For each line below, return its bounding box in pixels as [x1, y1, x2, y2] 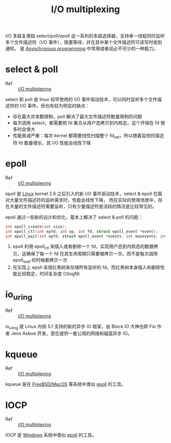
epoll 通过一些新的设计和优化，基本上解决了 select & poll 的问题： [5, 214, 144, 220]
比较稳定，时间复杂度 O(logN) [17, 271, 80, 277]
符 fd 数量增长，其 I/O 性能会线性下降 [12, 140, 91, 146]
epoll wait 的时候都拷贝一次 [12, 257, 68, 265]
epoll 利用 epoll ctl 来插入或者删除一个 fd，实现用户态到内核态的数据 [12, 243, 154, 251]
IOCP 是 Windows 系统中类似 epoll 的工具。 [5, 432, 97, 438]
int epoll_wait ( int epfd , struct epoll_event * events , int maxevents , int [5, 234, 167, 239]
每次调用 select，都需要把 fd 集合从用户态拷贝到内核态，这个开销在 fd [12, 120, 159, 126]
